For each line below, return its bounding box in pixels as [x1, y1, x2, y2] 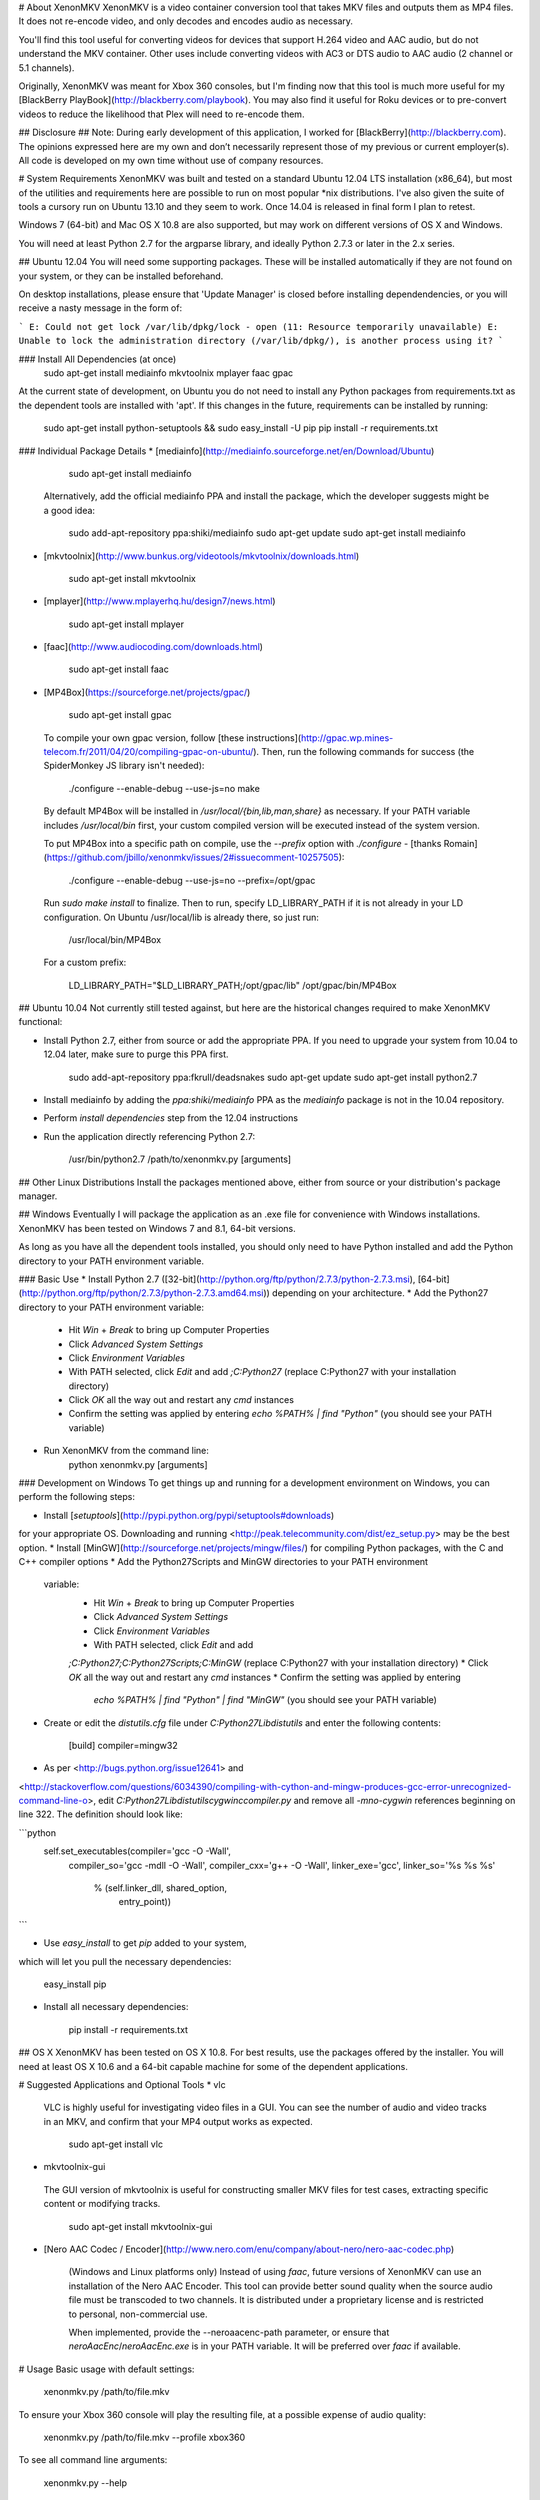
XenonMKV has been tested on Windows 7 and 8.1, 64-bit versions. [18, 1222, 297, 1234]
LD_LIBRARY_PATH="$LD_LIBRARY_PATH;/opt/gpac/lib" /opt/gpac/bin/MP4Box [68, 979, 397, 991]
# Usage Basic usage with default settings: [18, 2363, 195, 2375]
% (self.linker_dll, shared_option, [93, 1882, 228, 1894]
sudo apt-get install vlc [68, 2138, 164, 2150]
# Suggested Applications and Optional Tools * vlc [18, 2078, 226, 2090]
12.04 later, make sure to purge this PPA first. [43, 1048, 229, 1060]
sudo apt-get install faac [68, 663, 169, 675]
